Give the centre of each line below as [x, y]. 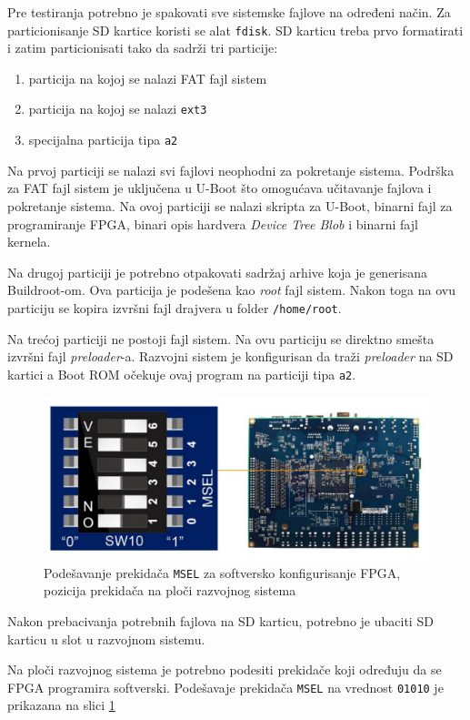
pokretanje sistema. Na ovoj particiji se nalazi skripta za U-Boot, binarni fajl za [230, 205]
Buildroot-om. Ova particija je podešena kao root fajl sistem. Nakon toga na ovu [231, 290]
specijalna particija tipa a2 [103, 140]
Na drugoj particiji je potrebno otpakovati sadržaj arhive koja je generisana [218, 272]
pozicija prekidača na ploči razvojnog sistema [170, 590]
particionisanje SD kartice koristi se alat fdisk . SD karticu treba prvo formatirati [235, 30]
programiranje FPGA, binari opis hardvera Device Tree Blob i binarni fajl [213, 223]
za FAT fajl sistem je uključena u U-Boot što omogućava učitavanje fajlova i [220, 188]
